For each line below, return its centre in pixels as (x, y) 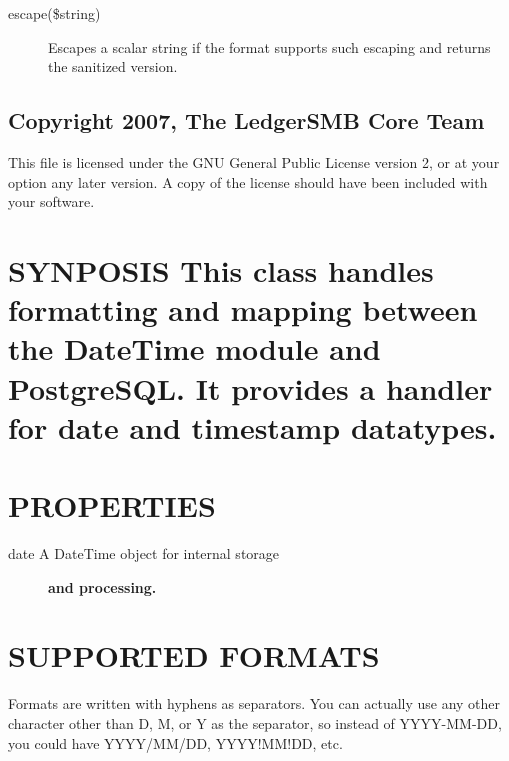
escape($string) (54, 13)
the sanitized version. (113, 66)
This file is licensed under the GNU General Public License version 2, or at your (254, 161)
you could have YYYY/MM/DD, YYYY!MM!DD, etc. (175, 742)
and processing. (102, 586)
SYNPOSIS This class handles (221, 269)
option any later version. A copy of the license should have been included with (248, 181)
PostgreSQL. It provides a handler (250, 387)
